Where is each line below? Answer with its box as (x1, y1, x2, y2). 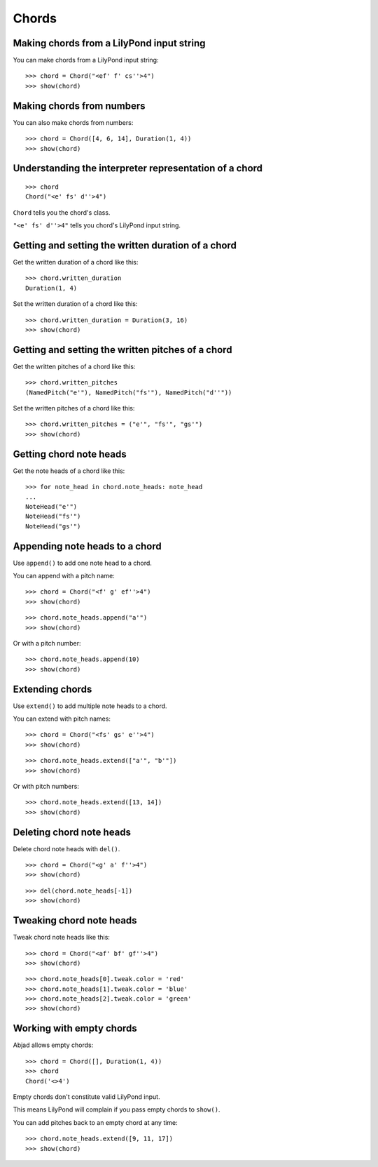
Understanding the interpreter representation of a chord (13, 162, 262, 175)
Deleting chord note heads (13, 826, 132, 838)
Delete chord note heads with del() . (13, 844, 120, 853)
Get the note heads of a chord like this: (13, 467, 125, 475)
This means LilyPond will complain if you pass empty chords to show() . (13, 1105, 220, 1114)
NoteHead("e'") (25, 502, 78, 510)
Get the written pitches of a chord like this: (13, 362, 136, 371)
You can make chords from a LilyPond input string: (13, 56, 159, 65)
